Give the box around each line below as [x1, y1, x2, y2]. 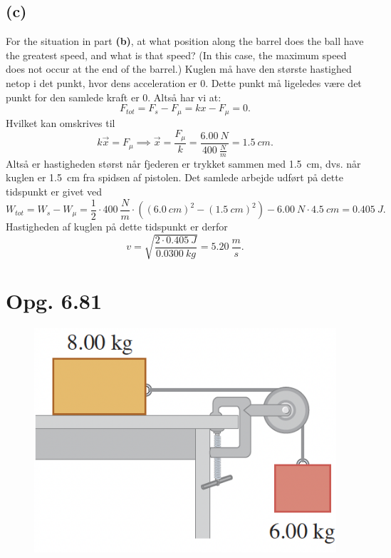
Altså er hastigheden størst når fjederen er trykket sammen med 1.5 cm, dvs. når [6, 156, 361, 171]
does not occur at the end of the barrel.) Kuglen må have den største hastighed [6, 61, 352, 76]
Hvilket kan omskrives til [6, 115, 115, 130]
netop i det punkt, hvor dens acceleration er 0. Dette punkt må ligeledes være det [6, 75, 362, 90]
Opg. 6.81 [6, 286, 103, 315]
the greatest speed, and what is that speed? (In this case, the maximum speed [6, 47, 347, 62]
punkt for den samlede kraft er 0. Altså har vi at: [6, 89, 221, 104]
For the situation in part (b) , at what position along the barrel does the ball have [6, 34, 364, 49]
